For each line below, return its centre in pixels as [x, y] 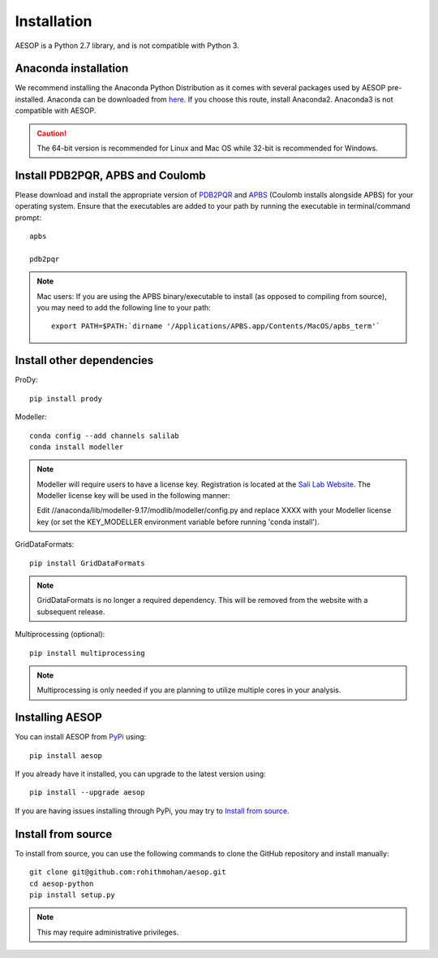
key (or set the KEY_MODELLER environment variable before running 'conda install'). [178, 522]
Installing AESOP [59, 718]
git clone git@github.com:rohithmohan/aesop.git [128, 872]
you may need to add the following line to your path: [124, 308]
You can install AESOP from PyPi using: [81, 737]
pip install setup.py [72, 895]
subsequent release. [71, 611]
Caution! [52, 133]
